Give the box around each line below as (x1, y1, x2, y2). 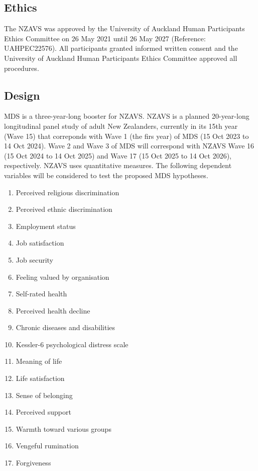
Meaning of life (16, 356, 62, 366)
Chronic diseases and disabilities (16, 322, 115, 333)
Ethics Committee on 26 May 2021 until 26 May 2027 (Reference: (4, 33, 206, 43)
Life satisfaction (16, 373, 65, 383)
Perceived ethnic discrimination (16, 204, 112, 214)
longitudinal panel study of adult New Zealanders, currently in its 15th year (4, 120, 238, 131)
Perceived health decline (16, 305, 90, 316)
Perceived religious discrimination (16, 187, 119, 197)
